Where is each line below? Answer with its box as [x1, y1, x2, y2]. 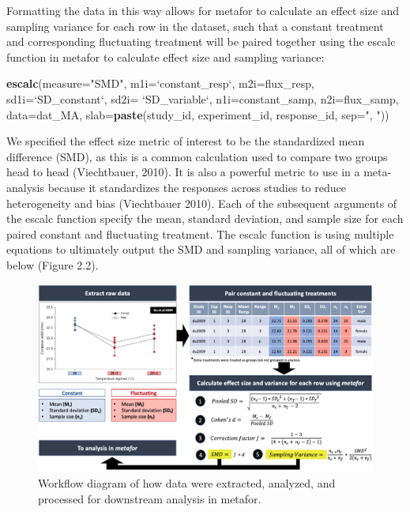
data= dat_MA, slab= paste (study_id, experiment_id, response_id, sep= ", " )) [6, 106, 389, 122]
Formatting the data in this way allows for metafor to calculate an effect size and [6, 2, 400, 18]
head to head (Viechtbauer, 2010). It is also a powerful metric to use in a [6, 164, 360, 180]
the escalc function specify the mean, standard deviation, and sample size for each [6, 210, 404, 227]
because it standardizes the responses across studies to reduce [47, 179, 346, 195]
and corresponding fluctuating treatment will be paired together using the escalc [6, 33, 396, 50]
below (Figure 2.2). [6, 256, 99, 273]
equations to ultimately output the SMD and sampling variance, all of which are [6, 241, 396, 258]
